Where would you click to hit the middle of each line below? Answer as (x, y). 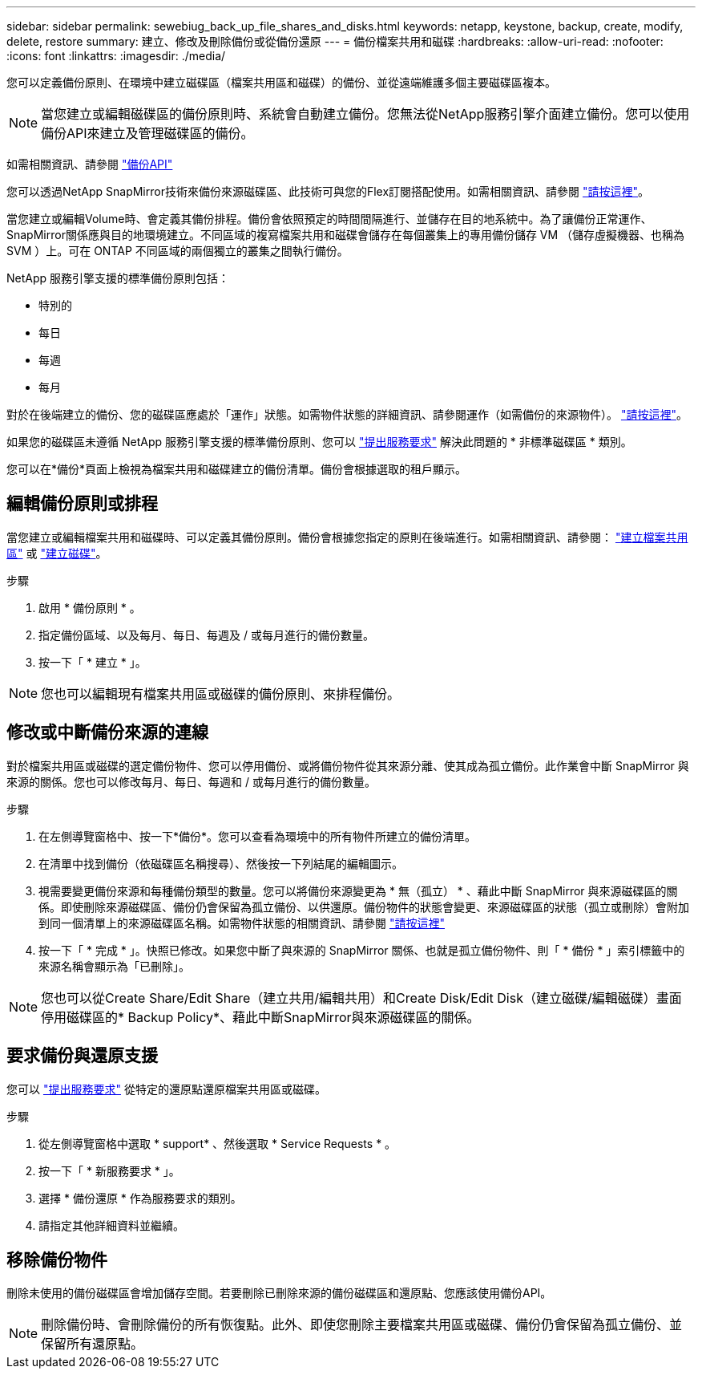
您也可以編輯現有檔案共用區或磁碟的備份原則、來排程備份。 (221, 694)
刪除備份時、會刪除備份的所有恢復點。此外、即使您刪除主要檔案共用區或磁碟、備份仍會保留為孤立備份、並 (362, 1325)
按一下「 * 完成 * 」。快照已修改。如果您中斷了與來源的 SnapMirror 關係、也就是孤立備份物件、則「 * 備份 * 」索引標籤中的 (362, 950)
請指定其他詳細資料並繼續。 (111, 1225)
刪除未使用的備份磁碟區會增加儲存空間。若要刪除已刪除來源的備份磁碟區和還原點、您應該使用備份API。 (279, 1293)
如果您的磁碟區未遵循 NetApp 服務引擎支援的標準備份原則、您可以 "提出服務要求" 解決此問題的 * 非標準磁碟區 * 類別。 (319, 442)
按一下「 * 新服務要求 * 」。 (109, 1170)
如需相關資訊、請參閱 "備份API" (90, 164)
